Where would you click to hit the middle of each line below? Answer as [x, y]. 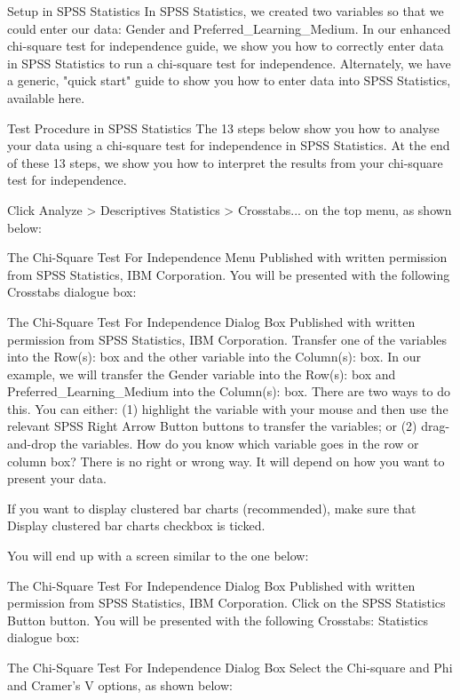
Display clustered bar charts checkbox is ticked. [136, 525]
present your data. [57, 478]
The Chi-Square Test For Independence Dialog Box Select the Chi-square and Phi [230, 667]
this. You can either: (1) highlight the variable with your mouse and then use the [228, 408]
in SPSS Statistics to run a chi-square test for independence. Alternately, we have [229, 63]
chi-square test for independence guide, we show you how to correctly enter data [226, 46]
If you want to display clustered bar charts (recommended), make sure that [212, 508]
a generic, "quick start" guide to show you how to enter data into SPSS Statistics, [229, 80]
